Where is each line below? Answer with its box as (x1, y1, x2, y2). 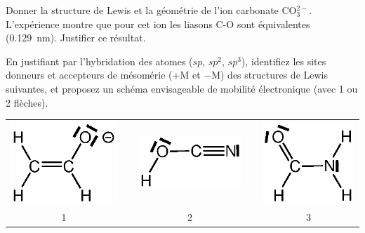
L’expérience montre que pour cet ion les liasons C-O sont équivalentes (6, 16, 310, 31)
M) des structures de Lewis (211, 67, 328, 82)
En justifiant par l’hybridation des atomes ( (6, 53, 193, 68)
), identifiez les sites (241, 53, 326, 68)
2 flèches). (6, 95, 48, 109)
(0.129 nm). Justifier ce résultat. (6, 30, 146, 45)
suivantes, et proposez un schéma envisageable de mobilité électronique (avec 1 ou (6, 81, 358, 95)
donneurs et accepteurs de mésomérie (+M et (6, 67, 201, 82)
